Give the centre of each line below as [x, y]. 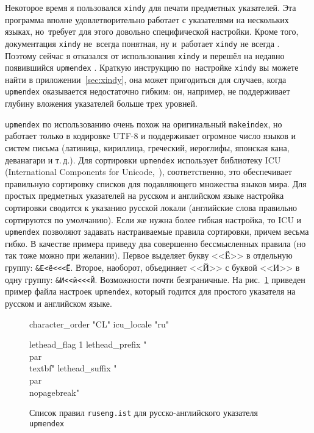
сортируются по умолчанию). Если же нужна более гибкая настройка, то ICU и [153, 219]
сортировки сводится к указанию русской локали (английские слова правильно [151, 207]
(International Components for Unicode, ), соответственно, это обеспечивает [148, 172]
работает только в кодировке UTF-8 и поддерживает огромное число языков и [151, 136]
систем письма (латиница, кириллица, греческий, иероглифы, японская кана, [147, 147]
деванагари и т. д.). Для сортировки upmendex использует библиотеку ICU [143, 159]
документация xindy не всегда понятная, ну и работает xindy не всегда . [142, 43]
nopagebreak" [54, 392]
